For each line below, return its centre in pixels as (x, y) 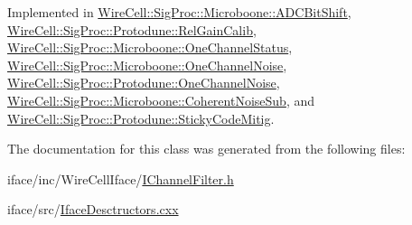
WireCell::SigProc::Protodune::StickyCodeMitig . (141, 118)
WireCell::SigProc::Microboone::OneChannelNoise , (147, 65)
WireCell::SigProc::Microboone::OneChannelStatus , (150, 47)
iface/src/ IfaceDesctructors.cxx (93, 209)
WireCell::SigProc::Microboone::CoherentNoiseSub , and (161, 100)
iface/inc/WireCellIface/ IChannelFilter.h (121, 178)
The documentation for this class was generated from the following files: (206, 149)
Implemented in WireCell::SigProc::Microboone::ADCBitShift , (179, 12)
